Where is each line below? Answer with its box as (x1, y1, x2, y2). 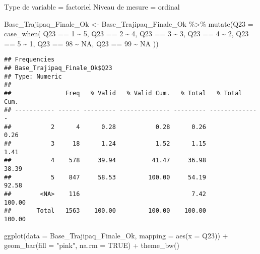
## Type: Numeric (4, 73, 62, 80)
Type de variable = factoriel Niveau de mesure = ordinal (4, 2, 180, 12)
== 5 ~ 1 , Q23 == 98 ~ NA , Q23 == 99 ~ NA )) (4, 38, 159, 48)
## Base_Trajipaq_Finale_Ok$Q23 (4, 65, 112, 72)
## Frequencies (4, 56, 55, 63)
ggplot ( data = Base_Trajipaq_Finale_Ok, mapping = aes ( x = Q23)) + (4, 230, 228, 240)
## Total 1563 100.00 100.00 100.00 (4, 207, 206, 215)
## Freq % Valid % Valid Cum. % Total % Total (4, 90, 242, 97)
